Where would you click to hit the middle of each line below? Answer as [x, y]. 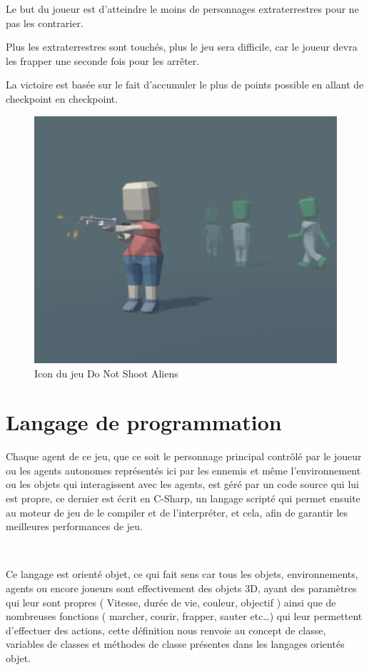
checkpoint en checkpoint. [62, 98]
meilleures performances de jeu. [74, 526]
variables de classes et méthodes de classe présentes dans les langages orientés [175, 644]
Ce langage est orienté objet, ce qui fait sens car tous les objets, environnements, [182, 574]
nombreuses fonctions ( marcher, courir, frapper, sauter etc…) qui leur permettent [184, 616]
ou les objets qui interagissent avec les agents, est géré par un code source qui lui [182, 484]
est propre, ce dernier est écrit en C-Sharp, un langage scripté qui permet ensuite [183, 498]
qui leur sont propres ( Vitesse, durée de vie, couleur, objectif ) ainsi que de [171, 602]
